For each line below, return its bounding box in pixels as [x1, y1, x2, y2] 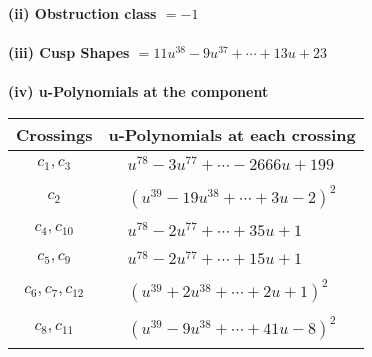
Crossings [16, 122, 93, 146]
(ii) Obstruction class [8, 3, 157, 23]
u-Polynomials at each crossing [108, 122, 356, 146]
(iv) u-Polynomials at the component [8, 81, 269, 102]
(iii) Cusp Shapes [8, 42, 130, 63]
